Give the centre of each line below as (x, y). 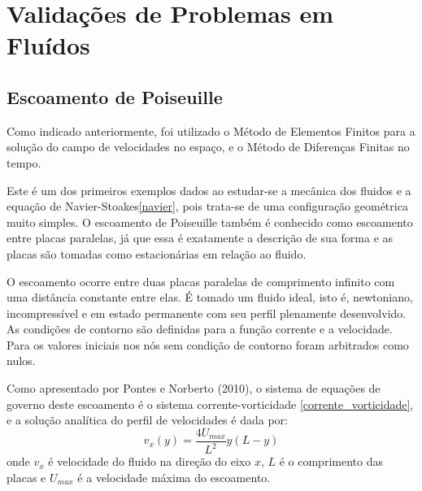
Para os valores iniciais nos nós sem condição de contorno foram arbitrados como (208, 344)
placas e (26, 477)
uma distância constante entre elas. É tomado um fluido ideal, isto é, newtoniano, (210, 297)
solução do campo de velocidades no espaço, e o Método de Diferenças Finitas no (208, 147)
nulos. (21, 361)
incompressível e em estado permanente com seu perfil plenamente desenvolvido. (207, 313)
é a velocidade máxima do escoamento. (174, 477)
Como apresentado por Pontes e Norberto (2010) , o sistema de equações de (194, 388)
